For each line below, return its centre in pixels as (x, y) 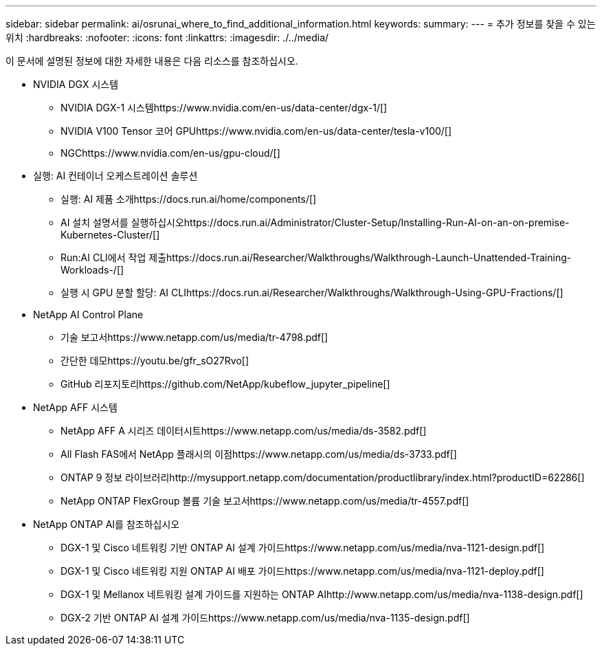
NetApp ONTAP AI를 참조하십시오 (107, 524)
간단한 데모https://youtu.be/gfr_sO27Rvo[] (155, 361)
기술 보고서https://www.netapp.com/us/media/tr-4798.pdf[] (194, 337)
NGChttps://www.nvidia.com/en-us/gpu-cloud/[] (170, 153)
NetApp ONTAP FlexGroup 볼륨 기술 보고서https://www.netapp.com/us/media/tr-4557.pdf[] (265, 501)
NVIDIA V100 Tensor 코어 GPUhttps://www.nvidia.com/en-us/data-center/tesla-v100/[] (256, 131)
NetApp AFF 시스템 (75, 407)
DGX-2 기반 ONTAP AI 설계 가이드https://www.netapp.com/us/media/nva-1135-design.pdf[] (265, 618)
